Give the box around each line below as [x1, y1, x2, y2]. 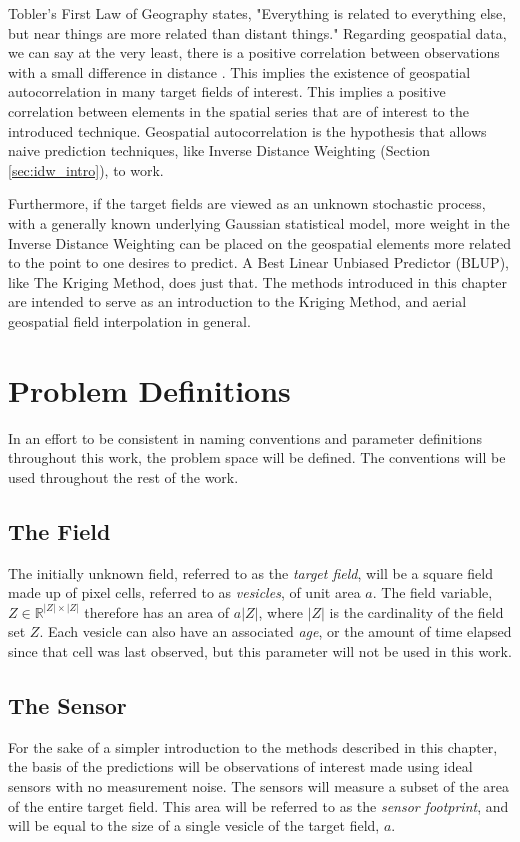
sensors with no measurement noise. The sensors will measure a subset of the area [8, 775, 510, 796]
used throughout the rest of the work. [8, 466, 239, 487]
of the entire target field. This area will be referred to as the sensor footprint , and [8, 795, 509, 816]
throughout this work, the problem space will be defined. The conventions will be [8, 447, 506, 468]
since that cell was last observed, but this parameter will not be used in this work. [8, 640, 512, 661]
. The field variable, [372, 582, 493, 603]
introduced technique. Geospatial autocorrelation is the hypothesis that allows [8, 120, 487, 141]
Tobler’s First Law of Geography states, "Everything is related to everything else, [8, 3, 507, 23]
